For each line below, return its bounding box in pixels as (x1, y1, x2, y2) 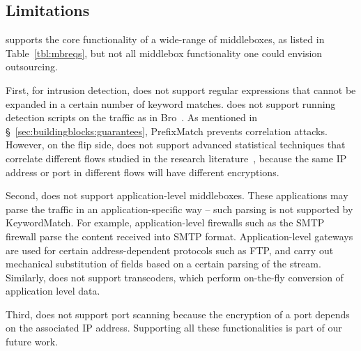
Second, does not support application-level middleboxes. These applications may (6, 188, 348, 203)
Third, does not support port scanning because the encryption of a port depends (6, 306, 350, 321)
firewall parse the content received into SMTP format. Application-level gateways (6, 228, 353, 243)
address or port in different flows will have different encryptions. (6, 164, 279, 179)
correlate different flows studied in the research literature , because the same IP (6, 150, 347, 165)
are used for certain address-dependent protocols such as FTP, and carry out (6, 242, 334, 257)
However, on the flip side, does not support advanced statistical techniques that (6, 137, 346, 152)
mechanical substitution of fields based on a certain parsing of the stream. (6, 256, 321, 271)
